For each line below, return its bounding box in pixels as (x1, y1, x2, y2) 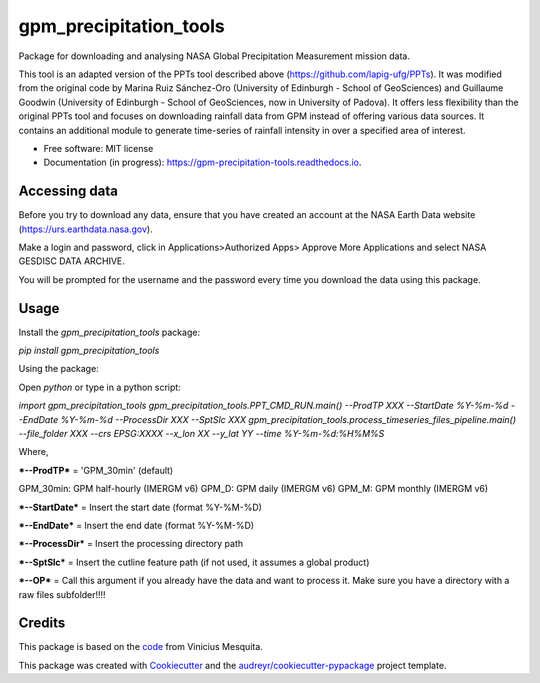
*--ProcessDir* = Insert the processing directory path (18, 538, 244, 550)
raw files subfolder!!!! (18, 588, 106, 600)
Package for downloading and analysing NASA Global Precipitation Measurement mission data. (18, 50, 410, 62)
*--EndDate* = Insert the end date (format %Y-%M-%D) (18, 519, 255, 531)
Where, (18, 446, 49, 458)
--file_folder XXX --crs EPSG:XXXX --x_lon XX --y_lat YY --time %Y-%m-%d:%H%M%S (18, 428, 385, 439)
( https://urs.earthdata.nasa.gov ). (18, 223, 154, 235)
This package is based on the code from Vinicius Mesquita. (18, 641, 264, 653)
